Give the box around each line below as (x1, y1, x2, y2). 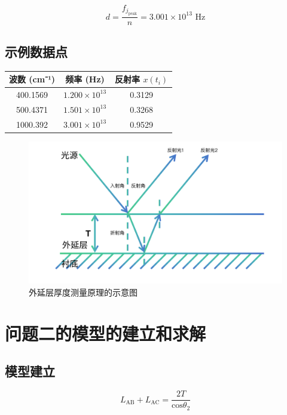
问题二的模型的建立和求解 (5, 321, 206, 345)
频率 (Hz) (65, 73, 105, 85)
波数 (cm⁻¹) (9, 73, 56, 85)
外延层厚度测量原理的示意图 (29, 285, 138, 298)
